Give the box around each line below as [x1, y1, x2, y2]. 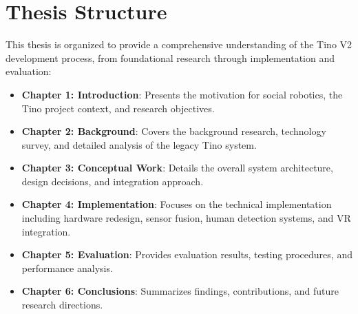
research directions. [21, 297, 103, 312]
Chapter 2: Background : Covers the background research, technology [21, 124, 326, 138]
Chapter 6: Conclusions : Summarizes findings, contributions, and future [21, 284, 339, 298]
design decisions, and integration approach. [21, 174, 204, 188]
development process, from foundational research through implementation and [6, 50, 335, 65]
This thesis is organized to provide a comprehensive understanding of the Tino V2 [6, 37, 352, 52]
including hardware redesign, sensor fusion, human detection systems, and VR [21, 211, 351, 225]
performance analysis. [21, 260, 113, 275]
